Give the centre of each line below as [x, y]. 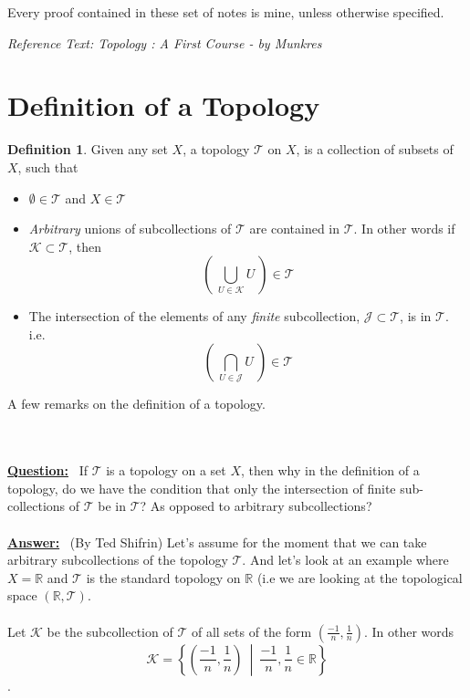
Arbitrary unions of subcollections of [130, 229]
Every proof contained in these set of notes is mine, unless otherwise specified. [226, 12]
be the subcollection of [110, 631]
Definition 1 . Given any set [88, 149]
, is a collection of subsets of [375, 149]
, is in [416, 316]
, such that [48, 167]
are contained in [295, 229]
